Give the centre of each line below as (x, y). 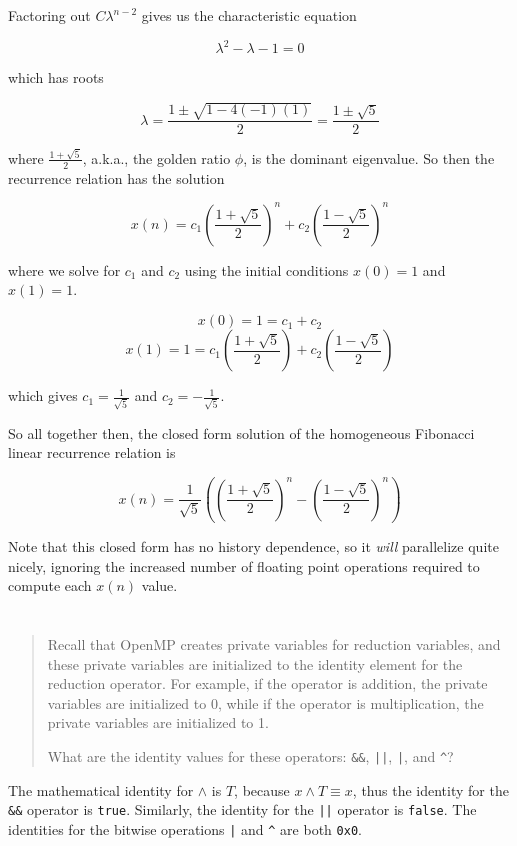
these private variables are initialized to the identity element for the (255, 663)
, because (262, 789)
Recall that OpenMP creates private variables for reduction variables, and (274, 644)
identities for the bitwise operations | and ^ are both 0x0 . (185, 828)
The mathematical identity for (101, 789)
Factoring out (49, 15)
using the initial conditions (266, 269)
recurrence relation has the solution (116, 177)
